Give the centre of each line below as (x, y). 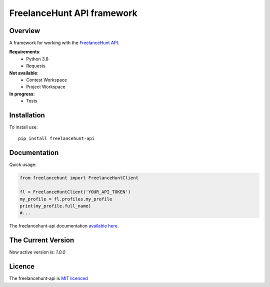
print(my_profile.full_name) (55, 206)
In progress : (22, 94)
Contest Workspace (47, 80)
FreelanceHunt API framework (73, 13)
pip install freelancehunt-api (56, 138)
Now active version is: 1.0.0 (37, 252)
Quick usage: (23, 164)
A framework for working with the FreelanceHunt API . (64, 43)
